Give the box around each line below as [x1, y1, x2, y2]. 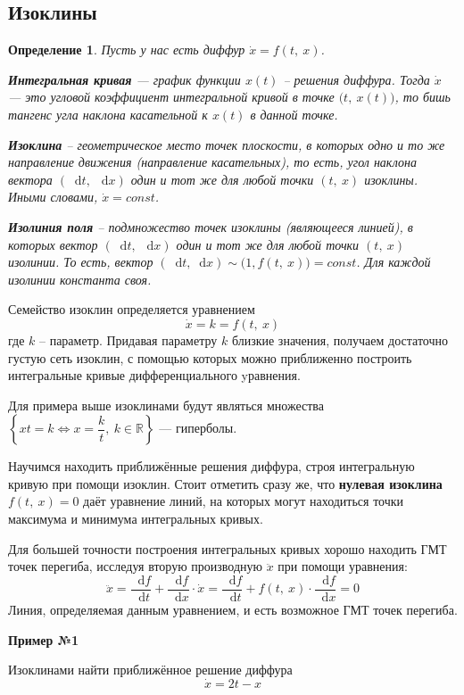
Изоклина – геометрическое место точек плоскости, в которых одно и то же [8, 135, 445, 153]
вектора [8, 170, 53, 188]
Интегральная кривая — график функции [8, 70, 241, 88]
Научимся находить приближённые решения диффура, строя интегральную [8, 457, 415, 476]
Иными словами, [8, 187, 98, 206]
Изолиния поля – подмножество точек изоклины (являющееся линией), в [8, 217, 413, 236]
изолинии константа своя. [8, 269, 152, 288]
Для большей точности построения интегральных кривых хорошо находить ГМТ [8, 539, 447, 558]
